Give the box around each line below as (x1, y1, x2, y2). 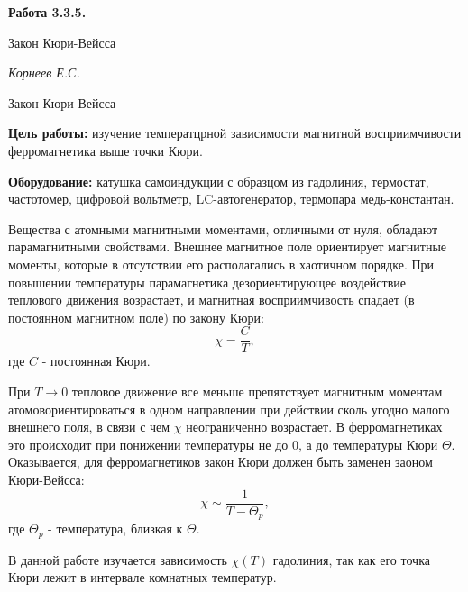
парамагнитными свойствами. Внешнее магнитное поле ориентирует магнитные (8, 237, 447, 256)
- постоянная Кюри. (41, 351, 151, 370)
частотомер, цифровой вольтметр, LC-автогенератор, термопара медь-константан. (8, 189, 454, 208)
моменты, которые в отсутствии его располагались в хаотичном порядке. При (8, 254, 435, 273)
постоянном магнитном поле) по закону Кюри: (8, 307, 264, 326)
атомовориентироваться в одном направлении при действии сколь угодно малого (8, 399, 450, 418)
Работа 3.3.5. (8, 3, 87, 21)
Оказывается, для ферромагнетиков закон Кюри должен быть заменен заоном (8, 452, 433, 471)
